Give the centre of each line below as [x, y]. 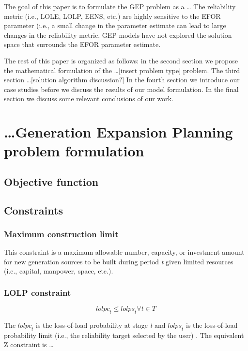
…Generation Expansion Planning [118, 132]
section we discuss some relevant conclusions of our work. [89, 99]
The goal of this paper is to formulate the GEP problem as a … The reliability [120, 6]
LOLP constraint [38, 292]
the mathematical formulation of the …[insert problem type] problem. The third [122, 70]
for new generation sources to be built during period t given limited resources [119, 261]
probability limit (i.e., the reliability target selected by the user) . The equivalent [124, 335]
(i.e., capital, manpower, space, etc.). [59, 271]
